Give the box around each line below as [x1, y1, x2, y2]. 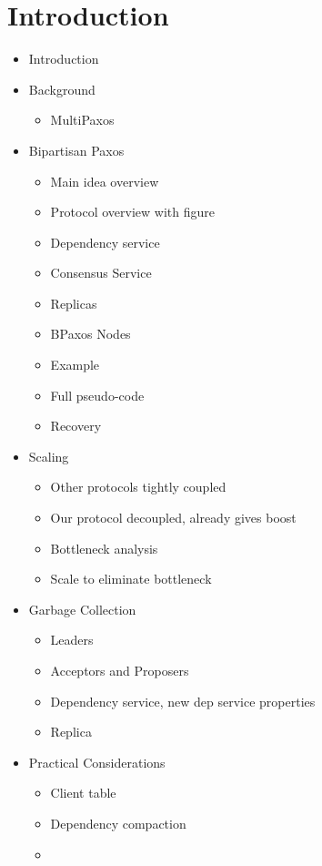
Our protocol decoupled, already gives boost [50, 508, 297, 527]
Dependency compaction [50, 813, 186, 832]
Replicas [50, 293, 97, 312]
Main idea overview [50, 171, 159, 190]
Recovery [50, 416, 102, 435]
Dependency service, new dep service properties [50, 691, 316, 710]
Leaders [50, 630, 94, 649]
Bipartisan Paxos [28, 140, 125, 159]
